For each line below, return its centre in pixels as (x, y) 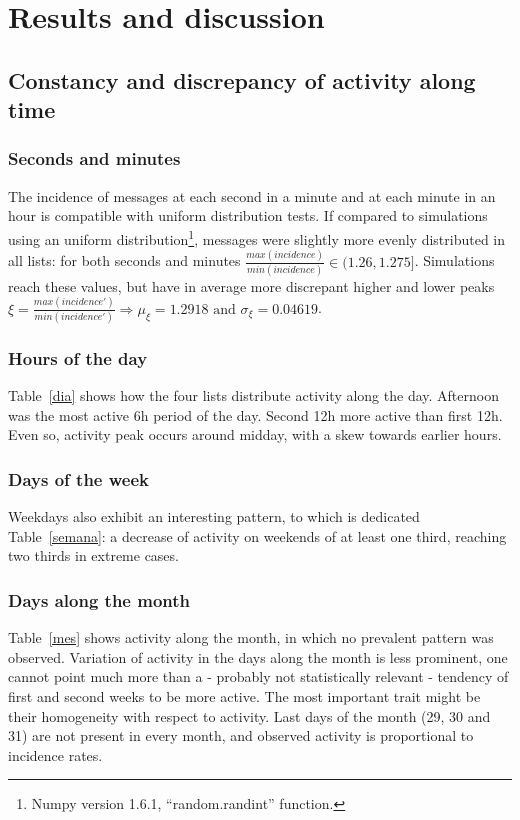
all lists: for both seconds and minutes (124, 260)
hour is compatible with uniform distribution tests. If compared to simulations (248, 215)
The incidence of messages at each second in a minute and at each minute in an (252, 195)
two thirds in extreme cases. (93, 555)
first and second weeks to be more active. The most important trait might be (244, 696)
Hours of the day (78, 357)
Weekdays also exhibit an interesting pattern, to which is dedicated (214, 516)
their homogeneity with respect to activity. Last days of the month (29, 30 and (249, 715)
